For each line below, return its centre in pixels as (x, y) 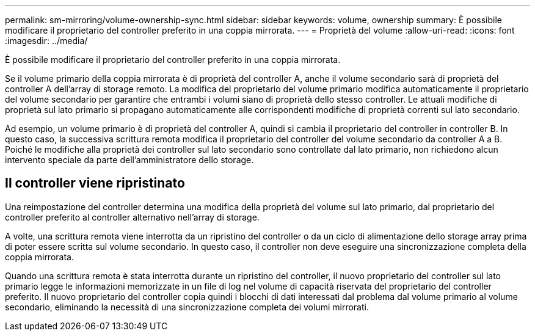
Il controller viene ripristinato (95, 183)
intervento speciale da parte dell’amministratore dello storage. (129, 160)
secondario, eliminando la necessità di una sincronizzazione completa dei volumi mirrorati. (187, 307)
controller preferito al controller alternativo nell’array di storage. (132, 217)
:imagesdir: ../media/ (46, 41)
